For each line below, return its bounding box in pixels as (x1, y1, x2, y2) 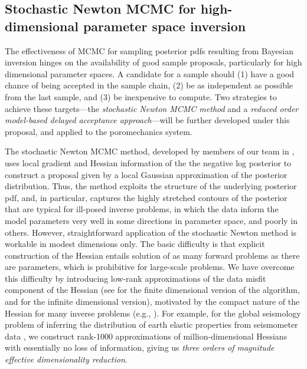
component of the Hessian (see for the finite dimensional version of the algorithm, (5, 284, 300, 296)
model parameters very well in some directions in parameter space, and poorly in (5, 214, 298, 226)
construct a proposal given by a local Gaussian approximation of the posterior (5, 168, 288, 180)
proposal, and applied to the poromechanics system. (5, 125, 192, 137)
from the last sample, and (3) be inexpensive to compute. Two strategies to (5, 90, 277, 103)
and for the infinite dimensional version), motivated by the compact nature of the (5, 295, 300, 308)
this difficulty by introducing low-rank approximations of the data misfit (5, 272, 266, 284)
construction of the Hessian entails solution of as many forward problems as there (5, 249, 300, 261)
